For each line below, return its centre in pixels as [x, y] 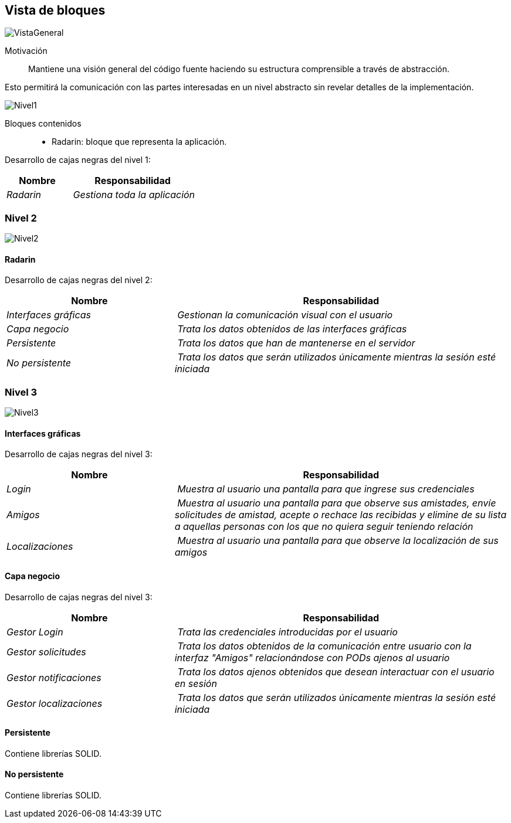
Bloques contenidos [43, 124]
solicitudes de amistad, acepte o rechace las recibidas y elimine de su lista [341, 515]
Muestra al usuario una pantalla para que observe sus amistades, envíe [337, 503]
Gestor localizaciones [55, 703]
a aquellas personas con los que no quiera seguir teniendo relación [324, 527]
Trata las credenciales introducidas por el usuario [287, 632]
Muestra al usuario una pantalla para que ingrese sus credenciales [326, 489]
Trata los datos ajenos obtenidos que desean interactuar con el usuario [336, 671]
